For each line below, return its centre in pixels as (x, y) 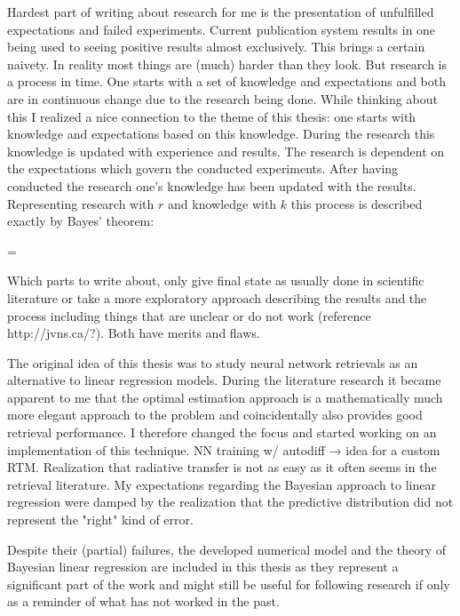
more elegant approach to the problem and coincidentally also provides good (215, 415)
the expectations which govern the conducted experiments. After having (203, 168)
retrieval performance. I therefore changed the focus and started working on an (222, 432)
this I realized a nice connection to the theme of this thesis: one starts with (212, 116)
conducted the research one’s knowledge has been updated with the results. (212, 185)
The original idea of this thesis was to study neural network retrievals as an (213, 362)
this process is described (357, 203)
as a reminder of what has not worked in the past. (143, 601)
